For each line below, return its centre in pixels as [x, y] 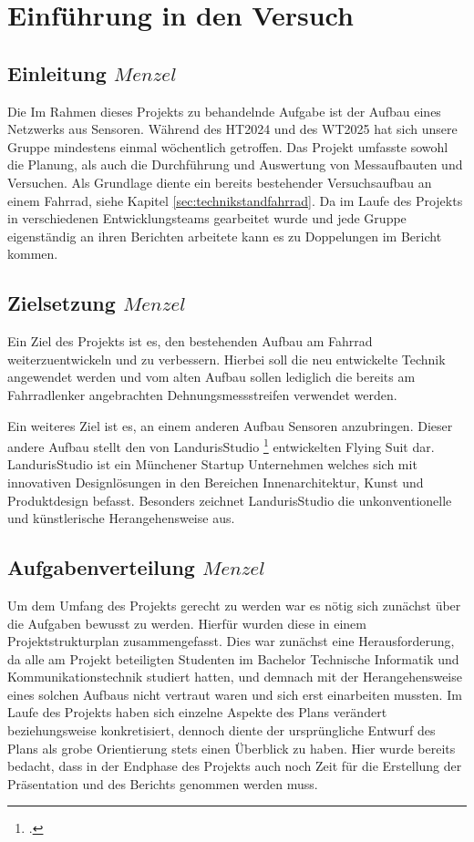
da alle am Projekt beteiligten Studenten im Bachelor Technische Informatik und [233, 658]
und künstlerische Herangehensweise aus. [121, 518]
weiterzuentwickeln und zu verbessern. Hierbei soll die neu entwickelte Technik [227, 359]
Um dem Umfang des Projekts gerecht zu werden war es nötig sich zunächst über [234, 605]
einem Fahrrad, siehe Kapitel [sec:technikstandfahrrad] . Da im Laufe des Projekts [235, 200]
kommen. [33, 254]
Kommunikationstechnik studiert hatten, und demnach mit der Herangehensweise [235, 677]
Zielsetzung [62, 303]
